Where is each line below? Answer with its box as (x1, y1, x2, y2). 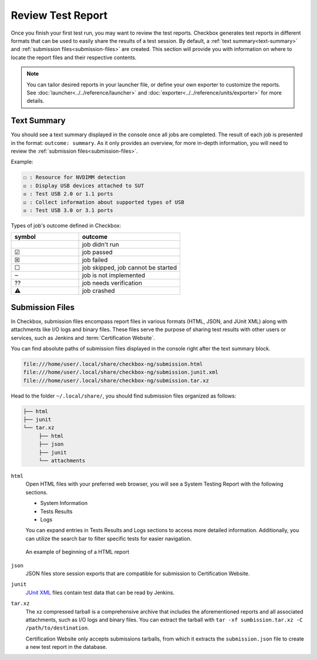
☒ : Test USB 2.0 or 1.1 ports (23, 191, 114, 197)
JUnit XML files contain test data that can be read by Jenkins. (25, 589, 175, 596)
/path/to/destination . (25, 624, 89, 631)
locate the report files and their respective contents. (11, 53, 137, 61)
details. (26, 97, 45, 105)
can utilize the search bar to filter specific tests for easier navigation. (25, 535, 192, 542)
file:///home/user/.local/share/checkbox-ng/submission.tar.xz (23, 377, 210, 384)
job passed (82, 248, 113, 257)
